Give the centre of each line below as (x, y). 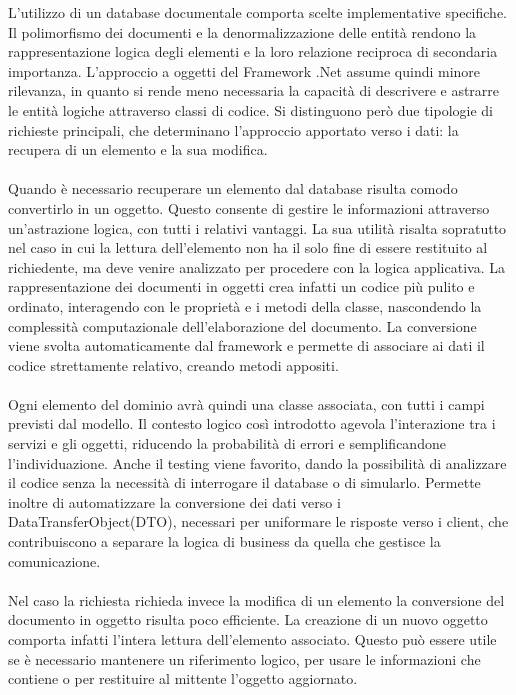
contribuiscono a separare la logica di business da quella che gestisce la (224, 541)
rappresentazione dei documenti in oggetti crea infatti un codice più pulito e (241, 286)
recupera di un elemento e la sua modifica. (138, 149)
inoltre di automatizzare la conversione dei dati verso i (174, 501)
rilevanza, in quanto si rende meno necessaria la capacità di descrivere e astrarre (254, 90)
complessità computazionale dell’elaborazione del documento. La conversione (242, 325)
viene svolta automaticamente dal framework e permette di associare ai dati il (246, 345)
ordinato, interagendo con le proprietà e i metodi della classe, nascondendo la (245, 305)
